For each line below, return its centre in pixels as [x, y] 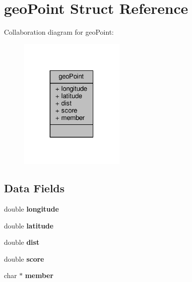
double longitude [32, 208]
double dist [22, 242]
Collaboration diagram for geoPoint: [59, 32]
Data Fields [34, 188]
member [39, 275]
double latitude [29, 225]
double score [24, 258]
